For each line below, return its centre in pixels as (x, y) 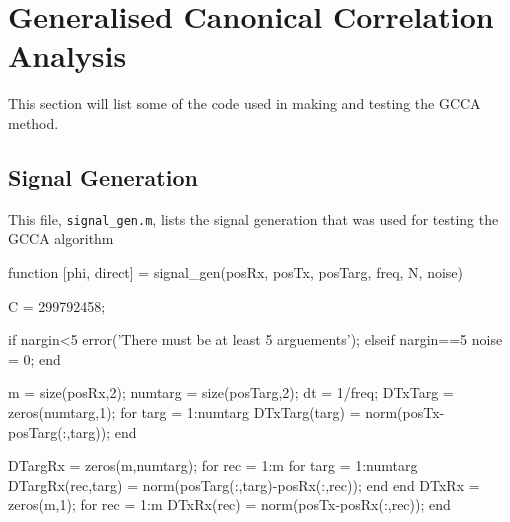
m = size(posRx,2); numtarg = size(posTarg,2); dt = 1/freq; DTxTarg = (231, 392)
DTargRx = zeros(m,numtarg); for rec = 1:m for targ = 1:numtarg (213, 465)
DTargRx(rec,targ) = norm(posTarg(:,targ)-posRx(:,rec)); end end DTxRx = (244, 484)
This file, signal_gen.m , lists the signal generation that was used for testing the (253, 218)
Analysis (67, 55)
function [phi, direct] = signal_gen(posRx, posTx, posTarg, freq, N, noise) (235, 271)
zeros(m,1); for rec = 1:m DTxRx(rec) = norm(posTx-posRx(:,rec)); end (229, 504)
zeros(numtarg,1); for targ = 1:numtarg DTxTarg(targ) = (184, 411)
